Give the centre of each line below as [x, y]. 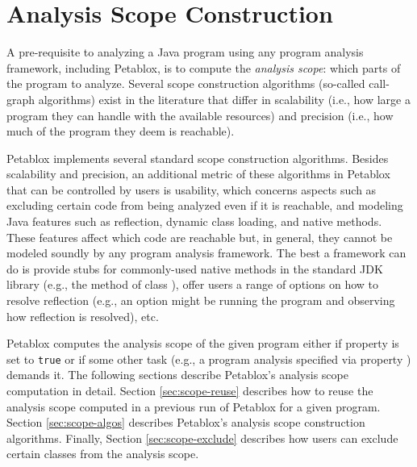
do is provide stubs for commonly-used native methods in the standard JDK [195, 268]
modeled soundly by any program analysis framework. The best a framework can [206, 253]
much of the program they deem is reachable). [121, 131]
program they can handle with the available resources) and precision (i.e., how [200, 115]
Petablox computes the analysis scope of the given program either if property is [203, 343]
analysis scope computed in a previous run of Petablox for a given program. [194, 406]
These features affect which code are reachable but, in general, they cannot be [200, 237]
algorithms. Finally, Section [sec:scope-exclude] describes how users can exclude [202, 438]
